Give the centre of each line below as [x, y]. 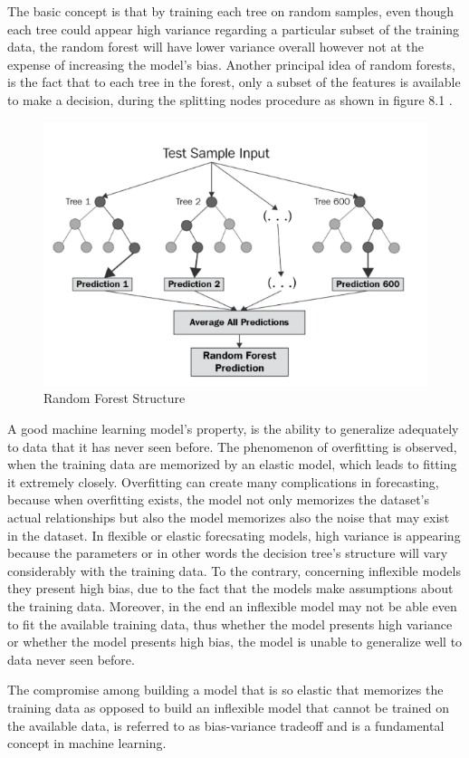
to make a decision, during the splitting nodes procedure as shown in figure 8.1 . [230, 99]
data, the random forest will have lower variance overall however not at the [215, 47]
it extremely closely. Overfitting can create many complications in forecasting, [223, 481]
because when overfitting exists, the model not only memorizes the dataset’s [218, 499]
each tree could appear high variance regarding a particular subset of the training [234, 29]
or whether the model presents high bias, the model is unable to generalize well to [235, 642]
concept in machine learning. [87, 743]
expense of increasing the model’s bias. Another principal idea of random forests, [231, 64]
